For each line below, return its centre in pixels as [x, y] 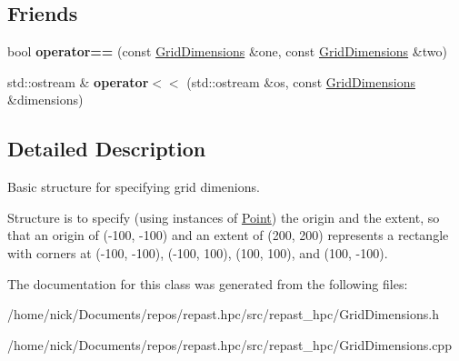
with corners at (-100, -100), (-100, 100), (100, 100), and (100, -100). [198, 252]
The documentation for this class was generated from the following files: [208, 283]
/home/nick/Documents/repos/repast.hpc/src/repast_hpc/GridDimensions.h [223, 314]
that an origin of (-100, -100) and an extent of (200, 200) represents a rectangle [228, 235]
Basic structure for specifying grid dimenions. [134, 187]
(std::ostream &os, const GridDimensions [301, 81]
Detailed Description [107, 149]
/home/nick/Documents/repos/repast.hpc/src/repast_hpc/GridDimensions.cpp [229, 344]
